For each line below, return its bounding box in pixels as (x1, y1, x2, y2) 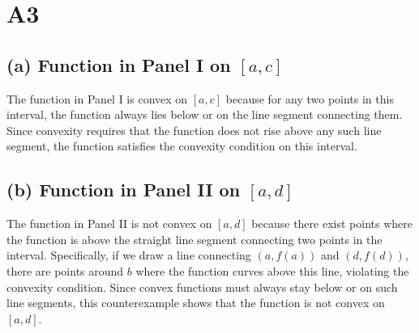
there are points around (6, 262, 124, 279)
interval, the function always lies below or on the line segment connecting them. (6, 106, 403, 123)
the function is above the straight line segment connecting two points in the (6, 230, 383, 247)
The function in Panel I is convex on (6, 90, 188, 107)
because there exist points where (251, 215, 413, 232)
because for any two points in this (225, 90, 394, 107)
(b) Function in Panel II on (6, 177, 241, 202)
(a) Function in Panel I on (6, 52, 231, 77)
